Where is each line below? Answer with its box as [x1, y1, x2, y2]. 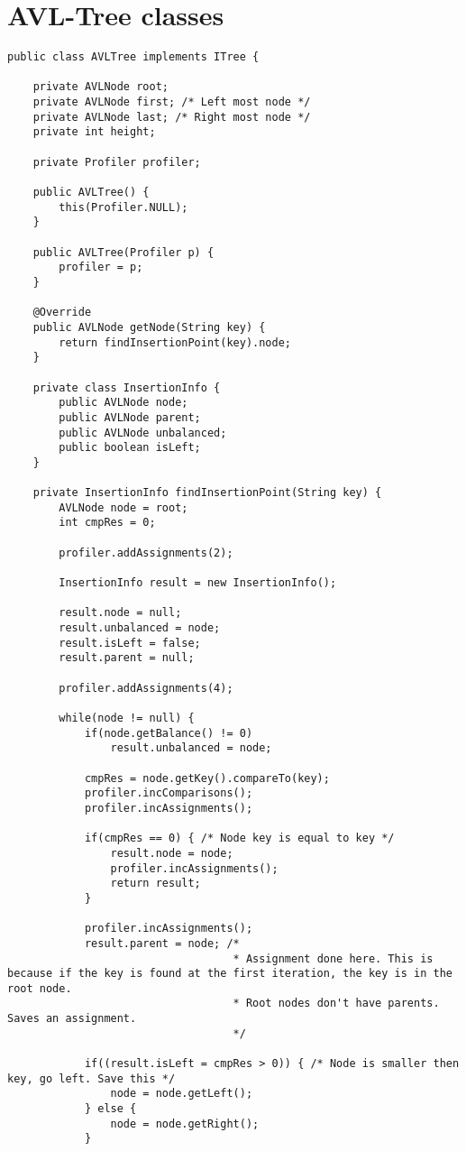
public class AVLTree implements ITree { [7, 51, 260, 64]
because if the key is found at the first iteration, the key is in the [7, 967, 452, 981]
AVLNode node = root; [59, 501, 188, 514]
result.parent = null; [59, 651, 195, 665]
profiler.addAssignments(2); [59, 546, 233, 559]
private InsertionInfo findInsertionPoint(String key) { [32, 486, 382, 500]
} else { [84, 1102, 137, 1116]
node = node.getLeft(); [110, 1087, 253, 1100]
